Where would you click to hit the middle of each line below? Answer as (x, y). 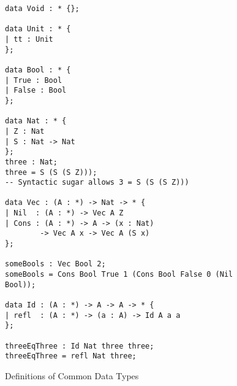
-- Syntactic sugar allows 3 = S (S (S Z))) (97, 183)
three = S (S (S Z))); (51, 172)
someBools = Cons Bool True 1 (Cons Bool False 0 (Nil (119, 275)
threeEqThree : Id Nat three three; (80, 346)
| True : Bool (34, 80)
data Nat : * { (36, 121)
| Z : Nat (25, 131)
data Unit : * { (38, 29)
